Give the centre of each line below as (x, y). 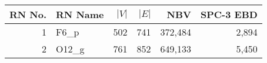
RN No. (28, 14)
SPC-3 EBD (229, 14)
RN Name (80, 14)
